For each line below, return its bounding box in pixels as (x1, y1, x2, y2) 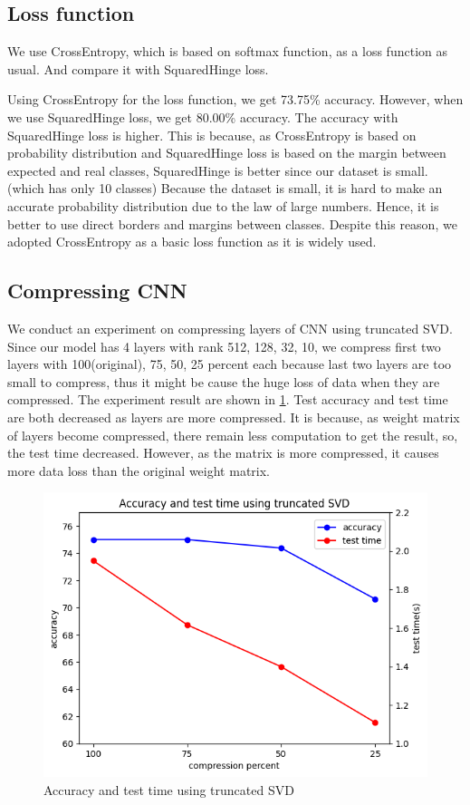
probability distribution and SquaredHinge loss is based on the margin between (7, 143, 446, 162)
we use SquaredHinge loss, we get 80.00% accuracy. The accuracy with (7, 107, 398, 126)
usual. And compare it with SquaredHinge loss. (7, 59, 269, 78)
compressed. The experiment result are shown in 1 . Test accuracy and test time (7, 390, 448, 409)
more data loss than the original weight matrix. (7, 461, 270, 480)
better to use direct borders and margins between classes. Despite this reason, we (7, 214, 457, 233)
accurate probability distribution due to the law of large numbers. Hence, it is (7, 196, 439, 215)
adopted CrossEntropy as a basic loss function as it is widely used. (7, 232, 377, 251)
